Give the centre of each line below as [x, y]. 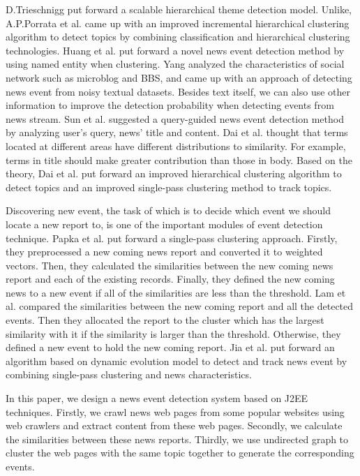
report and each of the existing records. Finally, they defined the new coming [170, 279]
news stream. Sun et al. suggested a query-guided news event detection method [175, 118]
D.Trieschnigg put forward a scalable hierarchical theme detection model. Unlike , [179, 9]
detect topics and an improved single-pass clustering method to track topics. [169, 187]
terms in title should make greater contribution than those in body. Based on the [179, 159]
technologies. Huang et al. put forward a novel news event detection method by [175, 50]
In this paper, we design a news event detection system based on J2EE [157, 398]
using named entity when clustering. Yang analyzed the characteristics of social [175, 64]
